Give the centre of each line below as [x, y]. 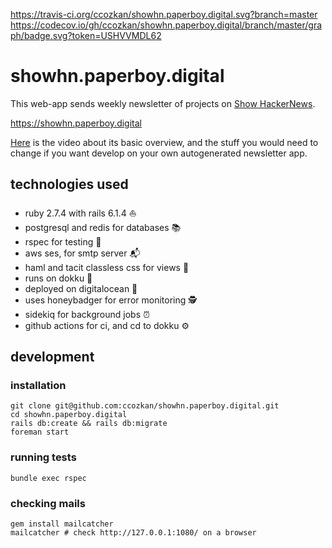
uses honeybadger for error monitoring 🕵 [111, 300]
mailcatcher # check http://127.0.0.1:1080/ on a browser [133, 533]
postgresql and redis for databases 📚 [103, 227]
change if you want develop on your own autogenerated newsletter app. [159, 153]
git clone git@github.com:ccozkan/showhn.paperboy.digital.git [145, 406]
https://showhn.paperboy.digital [76, 123]
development [52, 357]
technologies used [69, 184]
